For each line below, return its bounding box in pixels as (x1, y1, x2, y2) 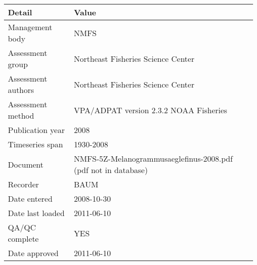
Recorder (8, 178, 39, 190)
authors (8, 84, 34, 95)
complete (8, 233, 39, 244)
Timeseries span (8, 138, 63, 150)
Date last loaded (8, 207, 65, 219)
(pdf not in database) (74, 164, 148, 176)
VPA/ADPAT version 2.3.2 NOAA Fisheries (74, 104, 227, 116)
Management (8, 21, 52, 33)
